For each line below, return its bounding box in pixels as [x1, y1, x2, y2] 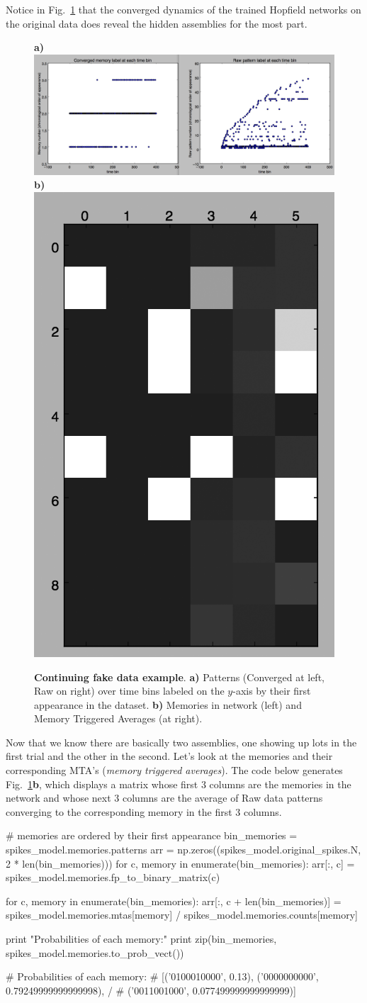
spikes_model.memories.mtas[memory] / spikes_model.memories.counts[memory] [6, 907, 358, 922]
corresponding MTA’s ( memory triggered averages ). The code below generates [6, 763, 343, 778]
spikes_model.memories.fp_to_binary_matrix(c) [6, 870, 220, 885]
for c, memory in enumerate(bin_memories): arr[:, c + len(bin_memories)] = [6, 893, 341, 908]
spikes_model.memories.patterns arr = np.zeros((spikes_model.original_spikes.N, [6, 842, 361, 857]
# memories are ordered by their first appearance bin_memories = [6, 828, 298, 843]
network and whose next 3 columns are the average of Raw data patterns [6, 790, 323, 805]
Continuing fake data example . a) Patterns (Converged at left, [34, 669, 324, 684]
